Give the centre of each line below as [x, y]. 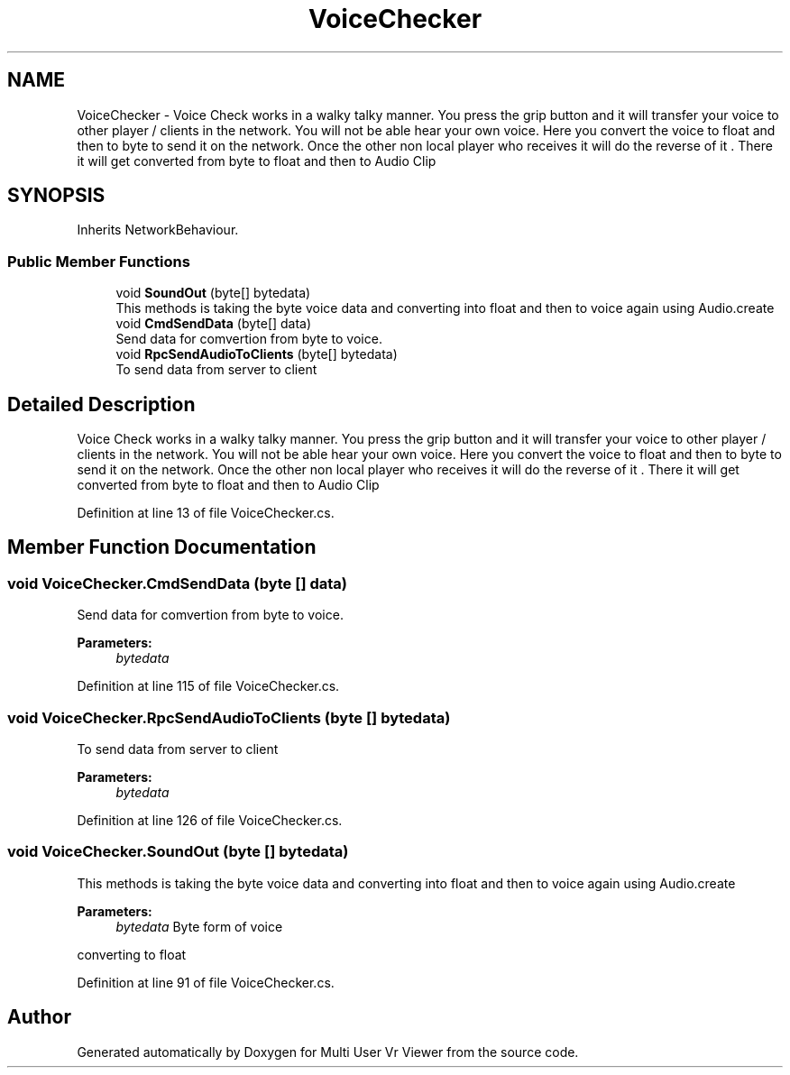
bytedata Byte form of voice [199, 926]
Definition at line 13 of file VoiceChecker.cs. [206, 513]
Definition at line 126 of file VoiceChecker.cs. [210, 820]
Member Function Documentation [162, 547]
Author [39, 1017]
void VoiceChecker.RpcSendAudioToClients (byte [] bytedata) [229, 717]
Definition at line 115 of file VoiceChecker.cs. [208, 686]
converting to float [132, 954]
